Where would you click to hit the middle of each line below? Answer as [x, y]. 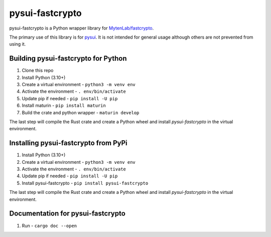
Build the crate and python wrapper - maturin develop [81, 112]
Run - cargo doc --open [49, 225]
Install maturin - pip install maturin [64, 106]
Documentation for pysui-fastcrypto [67, 214]
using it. [18, 44]
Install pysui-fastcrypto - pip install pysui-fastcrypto [85, 183]
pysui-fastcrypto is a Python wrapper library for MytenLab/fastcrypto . [82, 28]
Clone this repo [38, 71]
